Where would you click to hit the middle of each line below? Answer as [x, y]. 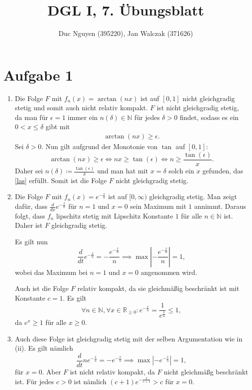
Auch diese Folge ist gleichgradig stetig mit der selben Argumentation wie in [129, 338]
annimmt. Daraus [220, 206]
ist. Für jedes [34, 381]
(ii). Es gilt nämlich [44, 348]
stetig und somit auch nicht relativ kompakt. [81, 108]
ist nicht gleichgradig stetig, [198, 108]
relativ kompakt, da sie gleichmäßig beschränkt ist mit [158, 288]
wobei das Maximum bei [51, 272]
